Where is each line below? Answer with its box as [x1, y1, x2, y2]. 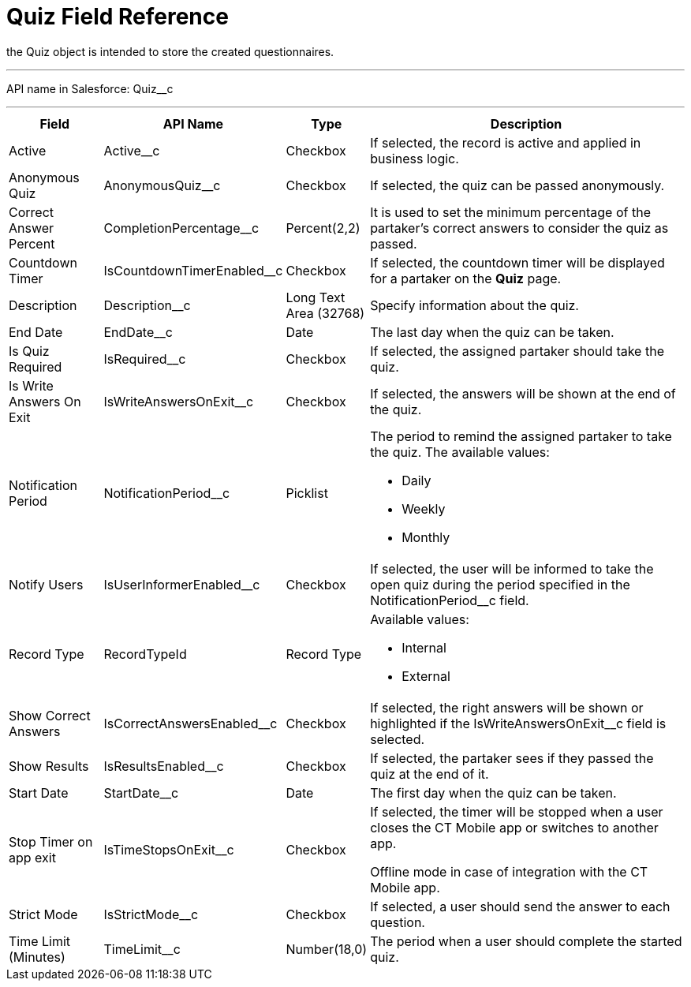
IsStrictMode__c [103, 906, 199, 922]
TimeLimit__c [103, 940, 181, 957]
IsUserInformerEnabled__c [103, 576, 260, 593]
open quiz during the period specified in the [370, 576, 630, 593]
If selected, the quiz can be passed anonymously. [370, 177, 665, 193]
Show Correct [9, 707, 91, 723]
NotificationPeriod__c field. [370, 592, 529, 608]
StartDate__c [103, 784, 179, 801]
